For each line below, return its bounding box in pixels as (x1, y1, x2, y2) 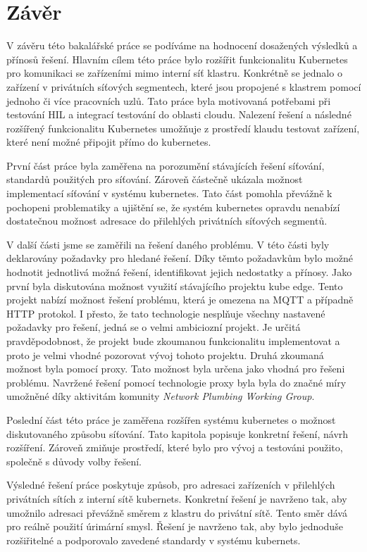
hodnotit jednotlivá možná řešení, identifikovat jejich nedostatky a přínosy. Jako (6, 265, 352, 280)
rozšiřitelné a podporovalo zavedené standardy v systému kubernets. (6, 532, 301, 547)
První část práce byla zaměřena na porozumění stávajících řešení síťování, (6, 158, 325, 172)
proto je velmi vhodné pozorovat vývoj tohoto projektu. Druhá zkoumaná (6, 347, 324, 362)
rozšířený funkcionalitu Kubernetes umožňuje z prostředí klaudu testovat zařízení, (6, 120, 360, 135)
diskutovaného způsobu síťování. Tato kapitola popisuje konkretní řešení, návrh (6, 426, 349, 441)
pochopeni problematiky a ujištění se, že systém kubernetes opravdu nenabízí (6, 199, 340, 214)
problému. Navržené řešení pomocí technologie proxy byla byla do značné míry (6, 375, 347, 389)
